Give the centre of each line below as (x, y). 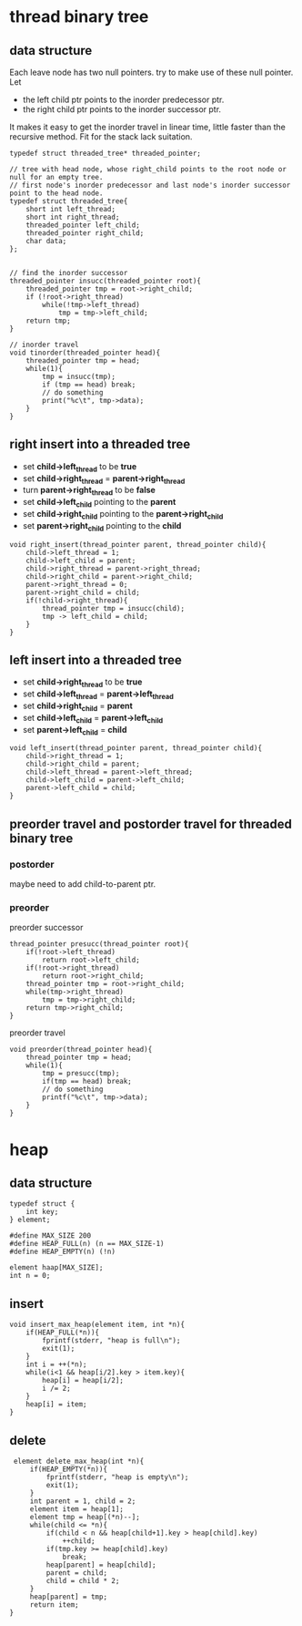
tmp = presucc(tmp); (81, 1074)
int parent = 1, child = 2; (83, 1501)
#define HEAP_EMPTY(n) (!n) (63, 1252)
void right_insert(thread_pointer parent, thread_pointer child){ (138, 544)
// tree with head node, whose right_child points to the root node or (148, 170)
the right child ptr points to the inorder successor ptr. (121, 109)
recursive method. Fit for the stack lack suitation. (101, 137)
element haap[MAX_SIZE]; (56, 1268)
